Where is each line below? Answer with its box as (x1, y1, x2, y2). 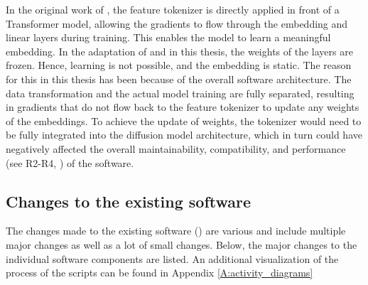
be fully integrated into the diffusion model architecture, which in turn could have (6, 127, 362, 142)
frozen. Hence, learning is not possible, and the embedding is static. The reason (6, 58, 352, 72)
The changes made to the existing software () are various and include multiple (6, 223, 346, 238)
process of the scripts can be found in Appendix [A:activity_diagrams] (6, 265, 313, 280)
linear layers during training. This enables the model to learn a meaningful (6, 30, 331, 45)
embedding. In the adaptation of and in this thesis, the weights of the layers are (6, 43, 353, 58)
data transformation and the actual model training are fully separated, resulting (6, 85, 355, 100)
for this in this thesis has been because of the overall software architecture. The (6, 71, 352, 86)
